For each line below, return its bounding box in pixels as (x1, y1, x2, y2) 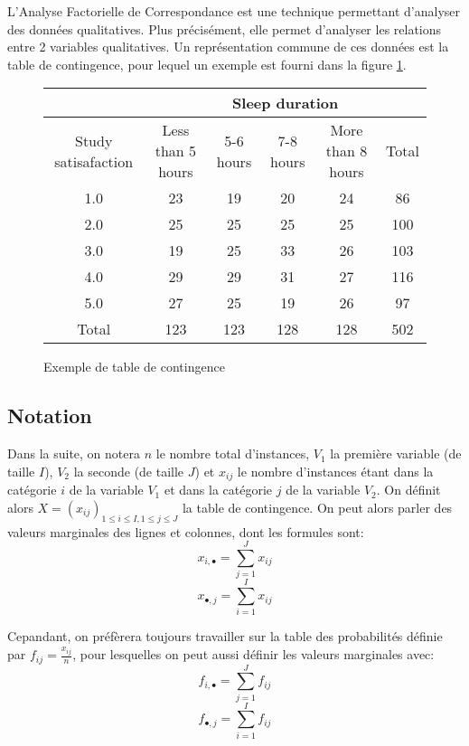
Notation (7, 401, 92, 430)
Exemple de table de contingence (43, 357, 225, 376)
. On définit (376, 480, 441, 499)
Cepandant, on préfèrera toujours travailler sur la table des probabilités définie (7, 627, 443, 646)
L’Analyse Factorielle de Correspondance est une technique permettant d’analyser (7, 2, 461, 20)
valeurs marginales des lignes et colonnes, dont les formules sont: (7, 522, 364, 541)
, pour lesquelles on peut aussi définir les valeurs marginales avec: (72, 645, 435, 664)
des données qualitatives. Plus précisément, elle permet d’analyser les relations (7, 19, 442, 38)
